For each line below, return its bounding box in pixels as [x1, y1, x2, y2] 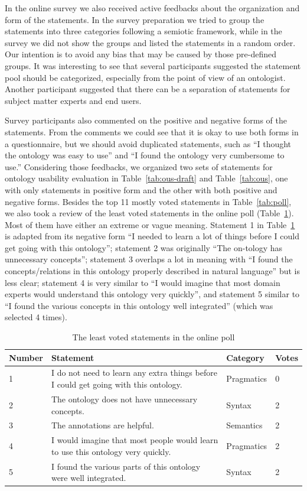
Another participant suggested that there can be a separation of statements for [5, 83, 290, 95]
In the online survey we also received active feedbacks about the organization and [5, 2, 300, 14]
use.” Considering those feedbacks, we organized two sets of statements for [5, 160, 273, 173]
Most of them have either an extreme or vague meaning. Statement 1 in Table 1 [5, 218, 295, 230]
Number [9, 351, 43, 363]
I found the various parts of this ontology [51, 460, 201, 472]
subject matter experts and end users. [5, 94, 142, 106]
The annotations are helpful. [51, 419, 154, 431]
